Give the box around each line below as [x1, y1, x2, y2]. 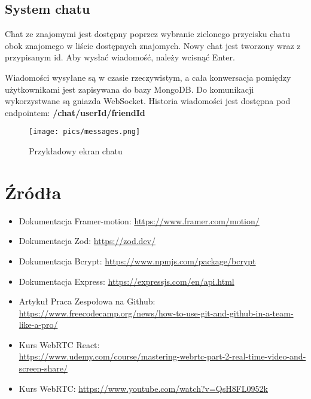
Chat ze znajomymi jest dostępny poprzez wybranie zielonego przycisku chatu [5, 28, 291, 40]
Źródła [5, 179, 62, 204]
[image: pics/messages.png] [29, 127, 141, 136]
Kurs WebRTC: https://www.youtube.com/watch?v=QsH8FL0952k [19, 382, 269, 394]
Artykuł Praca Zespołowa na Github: [19, 295, 155, 307]
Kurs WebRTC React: [19, 338, 100, 351]
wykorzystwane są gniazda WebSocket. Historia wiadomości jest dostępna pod [5, 95, 291, 107]
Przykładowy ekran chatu [29, 145, 123, 157]
